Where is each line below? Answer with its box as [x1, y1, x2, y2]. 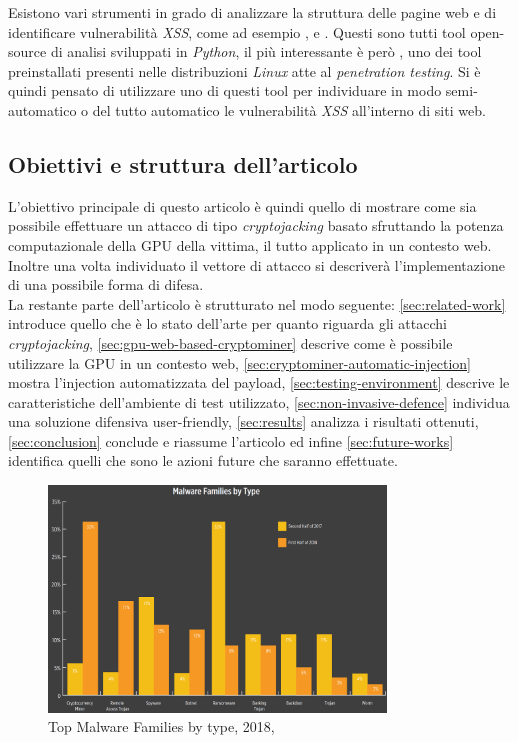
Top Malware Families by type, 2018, [48, 716, 275, 737]
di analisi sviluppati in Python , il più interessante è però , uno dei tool [50, 41, 482, 62]
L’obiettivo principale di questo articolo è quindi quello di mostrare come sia [8, 195, 477, 216]
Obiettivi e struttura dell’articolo [8, 148, 358, 179]
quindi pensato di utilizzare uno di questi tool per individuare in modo [8, 80, 442, 101]
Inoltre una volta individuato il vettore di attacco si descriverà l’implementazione [8, 254, 505, 275]
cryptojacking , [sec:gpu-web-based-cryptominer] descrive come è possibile [8, 332, 453, 353]
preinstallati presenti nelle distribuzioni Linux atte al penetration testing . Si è [8, 60, 481, 81]
